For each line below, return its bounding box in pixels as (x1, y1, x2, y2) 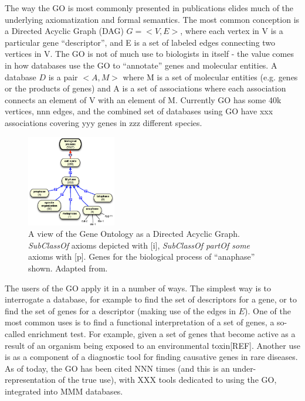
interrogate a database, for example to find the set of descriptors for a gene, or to (5, 293, 297, 305)
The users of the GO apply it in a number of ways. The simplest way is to (5, 281, 272, 294)
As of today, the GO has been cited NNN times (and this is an (5, 362, 230, 374)
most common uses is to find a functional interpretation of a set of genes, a (5, 316, 274, 328)
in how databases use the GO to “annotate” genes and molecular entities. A (5, 59, 277, 71)
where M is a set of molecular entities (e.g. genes (123, 70, 298, 83)
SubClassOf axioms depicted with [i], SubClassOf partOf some (28, 239, 250, 251)
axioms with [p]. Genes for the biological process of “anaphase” (28, 250, 255, 263)
